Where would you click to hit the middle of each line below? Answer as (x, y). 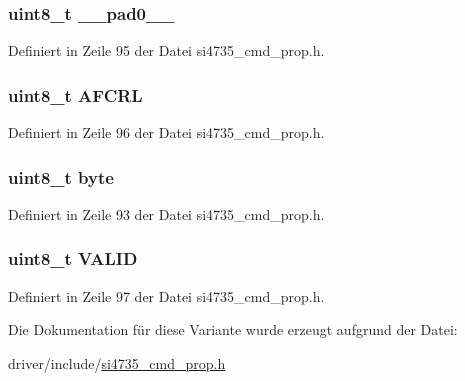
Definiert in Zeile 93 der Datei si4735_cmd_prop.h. (166, 213)
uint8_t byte (61, 176)
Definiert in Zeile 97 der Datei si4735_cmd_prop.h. (166, 295)
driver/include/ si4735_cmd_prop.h (117, 362)
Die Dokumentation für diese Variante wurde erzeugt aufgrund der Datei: (233, 329)
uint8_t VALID (73, 258)
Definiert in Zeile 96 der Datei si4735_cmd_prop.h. (166, 132)
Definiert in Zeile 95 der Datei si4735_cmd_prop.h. (166, 50)
